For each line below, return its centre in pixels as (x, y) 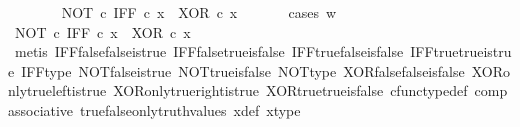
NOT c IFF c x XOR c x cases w (199, 12)
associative (41, 109)
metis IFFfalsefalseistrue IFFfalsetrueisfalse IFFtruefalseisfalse (209, 51)
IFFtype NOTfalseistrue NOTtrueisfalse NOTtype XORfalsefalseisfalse (243, 70)
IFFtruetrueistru (461, 51)
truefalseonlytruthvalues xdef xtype (190, 109)
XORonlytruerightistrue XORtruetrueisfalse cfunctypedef (290, 90)
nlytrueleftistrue (57, 90)
